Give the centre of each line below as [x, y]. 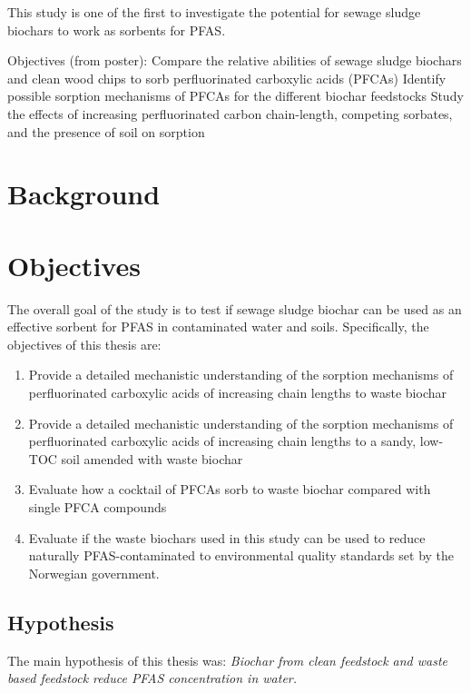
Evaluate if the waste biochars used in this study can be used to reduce [227, 537]
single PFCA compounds [98, 507]
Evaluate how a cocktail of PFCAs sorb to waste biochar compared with [230, 489]
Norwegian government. [94, 573]
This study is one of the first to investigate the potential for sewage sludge [214, 12]
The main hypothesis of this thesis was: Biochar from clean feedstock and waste [228, 660]
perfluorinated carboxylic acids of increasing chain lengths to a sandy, [222, 441]
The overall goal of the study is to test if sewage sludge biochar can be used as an [235, 308]
